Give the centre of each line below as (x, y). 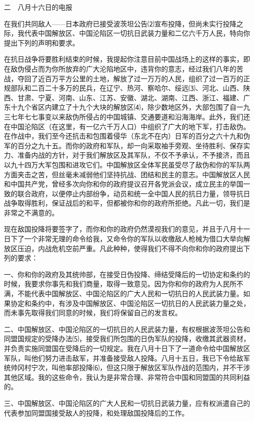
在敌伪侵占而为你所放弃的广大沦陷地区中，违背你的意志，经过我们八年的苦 (124, 68)
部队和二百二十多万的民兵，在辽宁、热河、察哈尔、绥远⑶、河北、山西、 (127, 88)
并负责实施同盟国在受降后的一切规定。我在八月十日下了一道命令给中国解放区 (127, 348)
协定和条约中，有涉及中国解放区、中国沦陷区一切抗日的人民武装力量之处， (130, 303)
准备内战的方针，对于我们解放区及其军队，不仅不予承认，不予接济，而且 (134, 155)
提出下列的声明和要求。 (42, 42)
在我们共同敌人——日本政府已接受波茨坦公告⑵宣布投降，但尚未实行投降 (120, 23)
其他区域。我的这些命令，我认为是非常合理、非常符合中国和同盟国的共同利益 (127, 377)
